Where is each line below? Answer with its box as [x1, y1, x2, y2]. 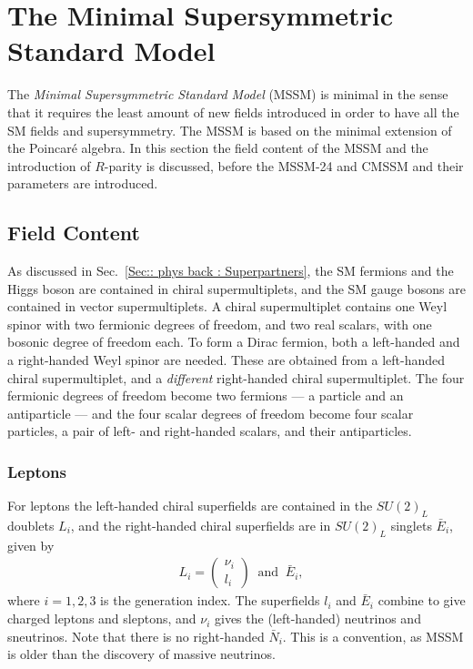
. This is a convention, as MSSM [282, 626, 464, 645]
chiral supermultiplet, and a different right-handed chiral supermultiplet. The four [7, 368, 465, 387]
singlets [390, 516, 432, 535]
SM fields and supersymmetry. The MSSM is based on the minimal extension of [7, 120, 452, 139]
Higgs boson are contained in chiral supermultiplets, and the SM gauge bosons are [7, 279, 466, 298]
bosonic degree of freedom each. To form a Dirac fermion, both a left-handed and [7, 332, 460, 351]
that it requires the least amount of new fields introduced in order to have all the [7, 102, 459, 121]
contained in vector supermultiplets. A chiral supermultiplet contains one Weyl [7, 297, 448, 316]
